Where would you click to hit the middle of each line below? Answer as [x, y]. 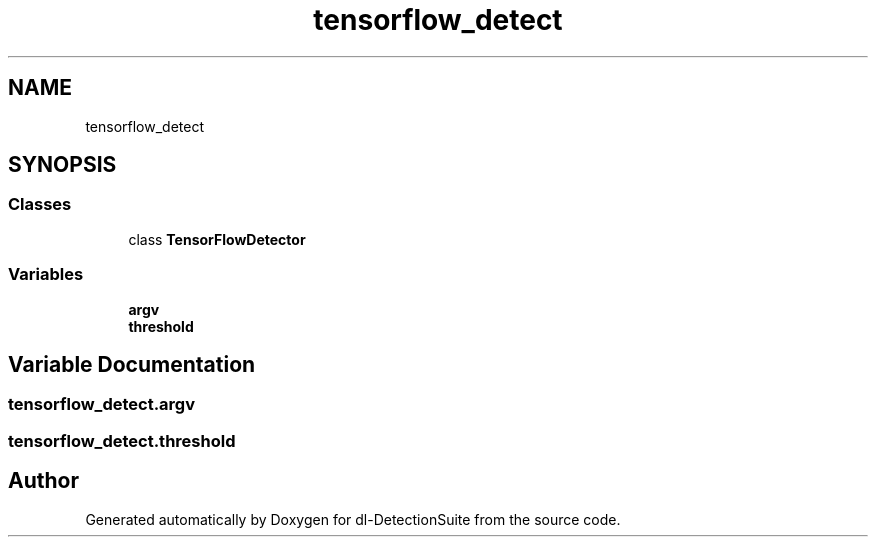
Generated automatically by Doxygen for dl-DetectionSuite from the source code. [353, 519]
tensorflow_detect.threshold [122, 440]
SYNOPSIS [62, 165]
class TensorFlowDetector [217, 239]
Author [43, 481]
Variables [46, 274]
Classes [40, 204]
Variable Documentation [132, 364]
